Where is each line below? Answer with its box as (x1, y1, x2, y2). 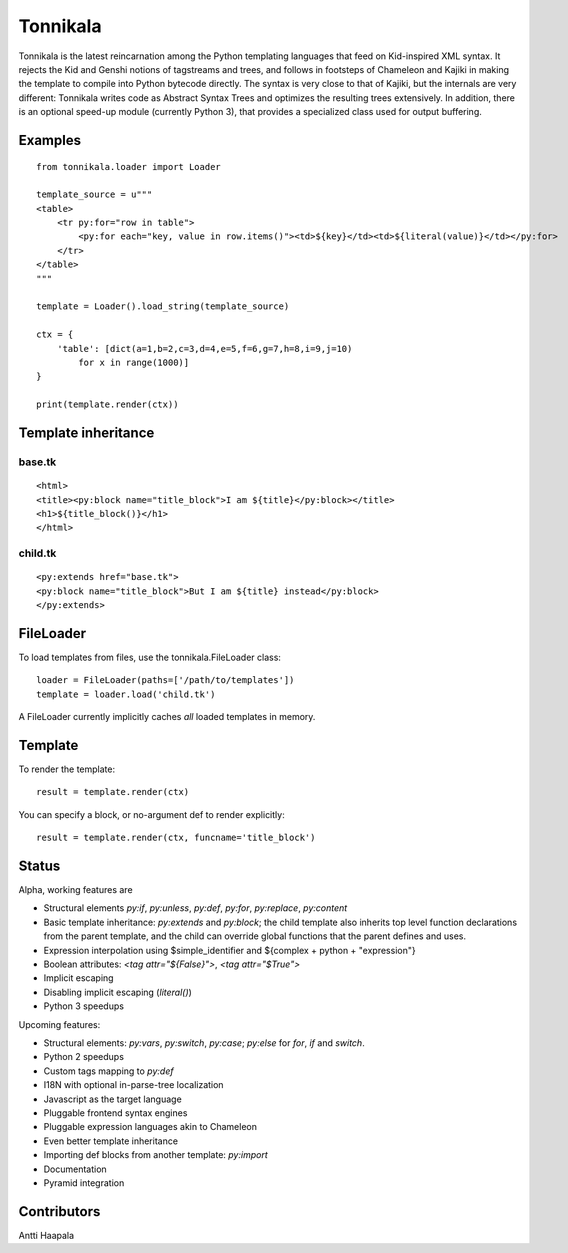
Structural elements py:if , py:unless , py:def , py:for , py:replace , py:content (43, 902, 348, 914)
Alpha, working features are (18, 884, 134, 896)
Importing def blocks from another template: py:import (43, 1149, 269, 1161)
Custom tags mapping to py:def (43, 1065, 174, 1077)
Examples (18, 131, 82, 149)
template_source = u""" (36, 189, 153, 200)
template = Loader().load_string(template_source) (36, 301, 290, 312)
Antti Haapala (18, 1229, 75, 1241)
